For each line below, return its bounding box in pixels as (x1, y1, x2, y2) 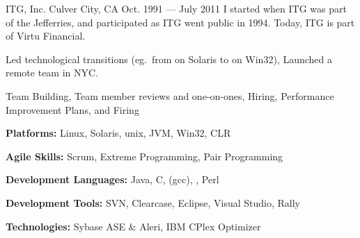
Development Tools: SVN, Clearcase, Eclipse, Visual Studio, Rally (6, 195, 300, 210)
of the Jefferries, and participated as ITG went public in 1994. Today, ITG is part (6, 15, 355, 29)
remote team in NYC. (6, 65, 99, 80)
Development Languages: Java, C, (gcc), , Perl (6, 172, 219, 187)
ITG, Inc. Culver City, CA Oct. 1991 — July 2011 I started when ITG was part (6, 1, 347, 15)
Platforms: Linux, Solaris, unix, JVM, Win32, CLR (6, 126, 231, 140)
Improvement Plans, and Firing (6, 102, 139, 117)
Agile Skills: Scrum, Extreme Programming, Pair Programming (6, 148, 283, 163)
